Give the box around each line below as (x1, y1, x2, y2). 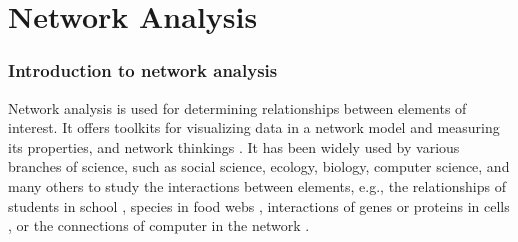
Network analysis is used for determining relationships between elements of (8, 97, 467, 118)
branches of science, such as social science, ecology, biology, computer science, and (8, 156, 510, 177)
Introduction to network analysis (8, 58, 278, 83)
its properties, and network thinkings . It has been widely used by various (8, 136, 460, 157)
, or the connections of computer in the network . (8, 215, 310, 236)
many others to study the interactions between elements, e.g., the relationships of (8, 175, 506, 196)
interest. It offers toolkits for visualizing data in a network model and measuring (8, 117, 500, 138)
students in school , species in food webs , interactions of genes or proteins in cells (8, 195, 510, 216)
